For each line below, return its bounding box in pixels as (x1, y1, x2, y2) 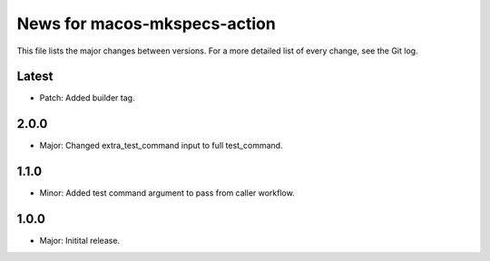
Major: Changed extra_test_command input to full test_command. (39, 140, 283, 151)
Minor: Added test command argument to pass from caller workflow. (39, 188, 295, 198)
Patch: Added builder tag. (39, 92, 135, 103)
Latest (16, 69, 54, 84)
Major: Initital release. (39, 236, 121, 246)
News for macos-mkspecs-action (16, 14, 276, 34)
